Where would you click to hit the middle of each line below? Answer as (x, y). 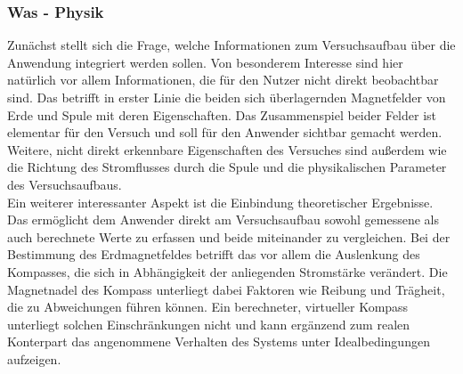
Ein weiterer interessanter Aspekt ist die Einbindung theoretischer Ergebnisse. (220, 202)
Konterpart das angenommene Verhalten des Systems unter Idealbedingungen (219, 341)
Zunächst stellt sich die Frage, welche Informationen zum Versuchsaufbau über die (231, 45)
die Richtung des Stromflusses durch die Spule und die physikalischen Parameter (227, 167)
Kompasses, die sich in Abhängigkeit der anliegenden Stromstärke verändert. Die (227, 271)
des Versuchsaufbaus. (65, 184)
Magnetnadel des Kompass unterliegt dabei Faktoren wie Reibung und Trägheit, (226, 289)
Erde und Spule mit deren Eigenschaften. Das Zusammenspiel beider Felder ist (222, 114)
